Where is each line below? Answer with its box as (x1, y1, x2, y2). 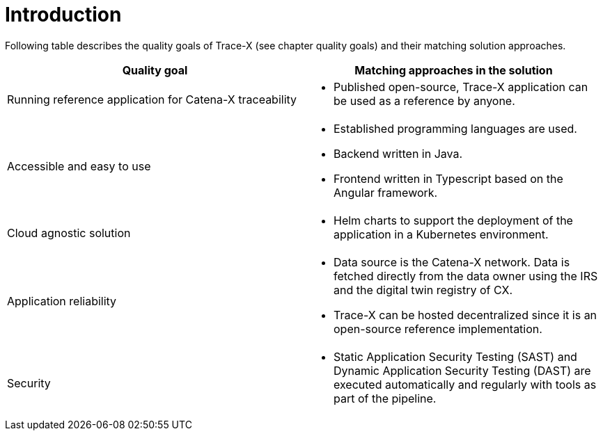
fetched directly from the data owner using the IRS (334, 268, 598, 283)
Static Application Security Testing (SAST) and (334, 349, 577, 364)
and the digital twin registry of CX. (334, 282, 513, 297)
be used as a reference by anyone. (334, 93, 515, 108)
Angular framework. (334, 185, 438, 200)
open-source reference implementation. (334, 321, 542, 336)
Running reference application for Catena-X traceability (7, 92, 297, 106)
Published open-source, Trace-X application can (334, 79, 588, 94)
